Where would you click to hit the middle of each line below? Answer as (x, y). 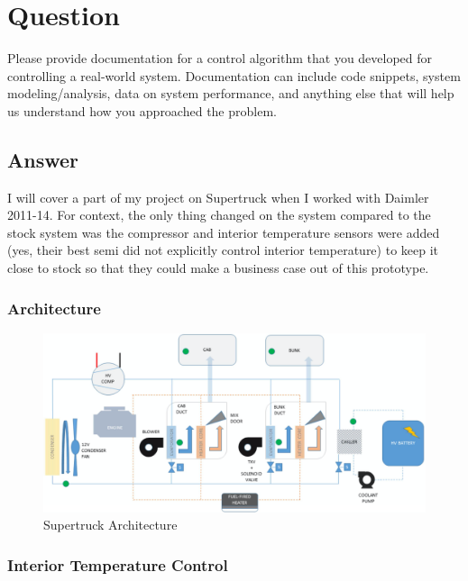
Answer (43, 159)
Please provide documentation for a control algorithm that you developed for (220, 58)
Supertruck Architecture (110, 525)
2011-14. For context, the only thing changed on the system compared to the (219, 215)
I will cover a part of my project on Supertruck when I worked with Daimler (218, 197)
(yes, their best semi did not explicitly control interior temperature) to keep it (223, 250)
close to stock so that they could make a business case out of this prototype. (218, 268)
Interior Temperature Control (118, 564)
